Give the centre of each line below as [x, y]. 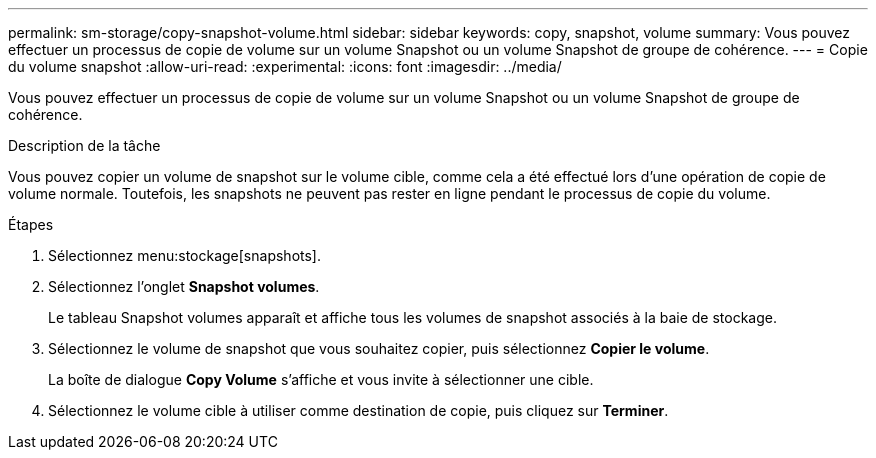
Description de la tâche [84, 145]
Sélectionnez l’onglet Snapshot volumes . [184, 286]
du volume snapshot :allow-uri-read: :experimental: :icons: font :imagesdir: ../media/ [285, 66]
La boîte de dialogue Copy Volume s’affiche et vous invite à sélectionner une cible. [321, 379]
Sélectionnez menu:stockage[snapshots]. [184, 255]
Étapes [31, 224]
